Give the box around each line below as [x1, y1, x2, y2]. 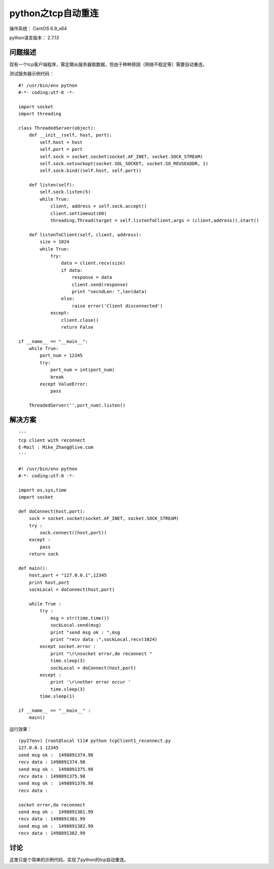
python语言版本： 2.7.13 [9, 35, 59, 41]
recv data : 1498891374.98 [18, 759, 86, 765]
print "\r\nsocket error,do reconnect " [50, 650, 152, 657]
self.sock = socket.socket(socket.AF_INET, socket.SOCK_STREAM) [40, 153, 203, 160]
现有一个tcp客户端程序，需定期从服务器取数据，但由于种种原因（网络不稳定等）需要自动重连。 [9, 61, 208, 67]
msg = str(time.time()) [50, 615, 110, 621]
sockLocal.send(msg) [50, 623, 101, 628]
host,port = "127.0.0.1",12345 [28, 572, 107, 578]
